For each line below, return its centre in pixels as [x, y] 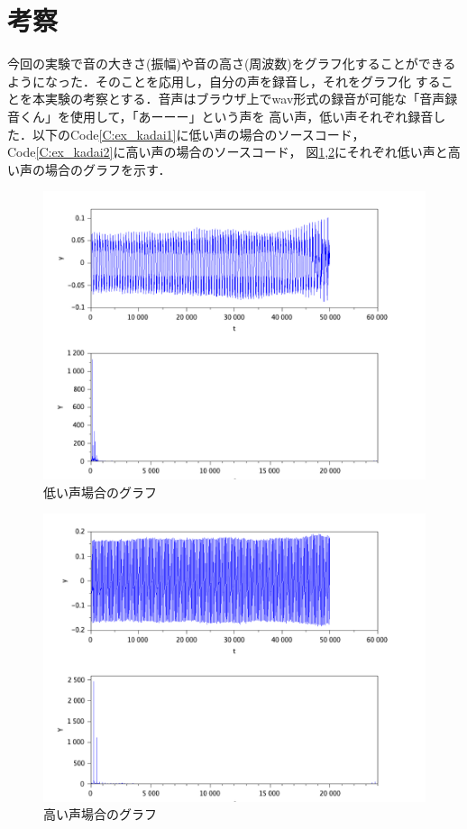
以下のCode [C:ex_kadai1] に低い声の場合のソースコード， [198, 134]
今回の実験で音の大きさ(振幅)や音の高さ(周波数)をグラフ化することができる [232, 64]
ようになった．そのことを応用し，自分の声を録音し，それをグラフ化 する [224, 81]
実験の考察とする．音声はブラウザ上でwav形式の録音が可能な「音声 [245, 99]
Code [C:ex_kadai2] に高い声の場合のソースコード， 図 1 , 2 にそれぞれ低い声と [228, 152]
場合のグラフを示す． [108, 169]
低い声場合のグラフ [100, 492]
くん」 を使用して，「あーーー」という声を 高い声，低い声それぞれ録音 [226, 116]
